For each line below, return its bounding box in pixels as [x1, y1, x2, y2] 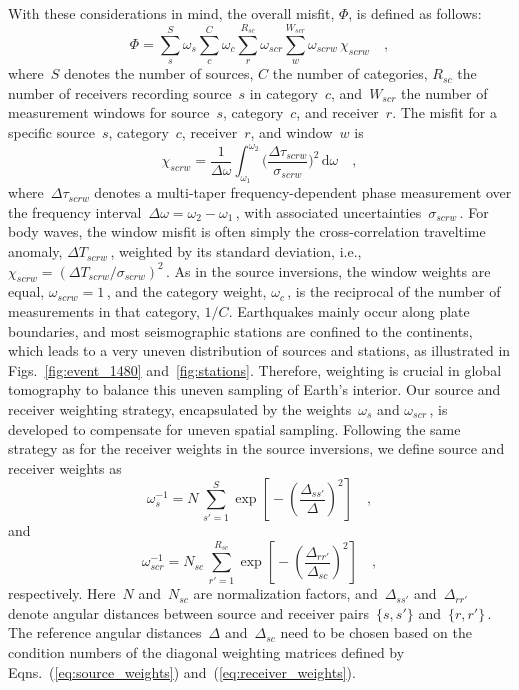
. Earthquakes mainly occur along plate [228, 301, 470, 322]
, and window [250, 121, 333, 142]
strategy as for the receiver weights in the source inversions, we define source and [8, 438, 505, 459]
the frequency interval [8, 201, 142, 222]
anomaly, [8, 241, 63, 262]
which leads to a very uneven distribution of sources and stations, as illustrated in [8, 340, 511, 361]
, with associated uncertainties [235, 201, 422, 222]
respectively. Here [8, 583, 116, 604]
